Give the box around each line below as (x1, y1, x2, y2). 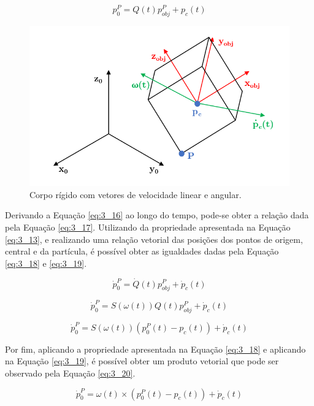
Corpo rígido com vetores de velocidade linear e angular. (29, 188, 242, 201)
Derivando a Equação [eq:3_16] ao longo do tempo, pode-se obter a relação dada (5, 209, 309, 221)
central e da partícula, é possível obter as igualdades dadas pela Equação (5, 245, 279, 258)
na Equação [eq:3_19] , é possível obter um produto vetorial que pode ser (5, 354, 279, 367)
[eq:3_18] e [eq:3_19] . (5, 256, 87, 269)
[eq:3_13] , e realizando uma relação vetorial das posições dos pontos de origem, (5, 232, 303, 245)
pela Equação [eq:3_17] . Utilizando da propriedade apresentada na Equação (5, 220, 291, 233)
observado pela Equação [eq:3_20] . (5, 367, 136, 379)
